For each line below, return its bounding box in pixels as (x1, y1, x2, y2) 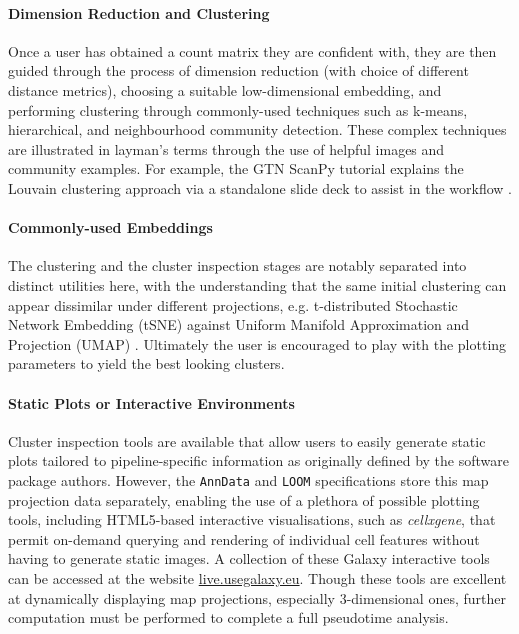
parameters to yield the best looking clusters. (8, 353, 285, 374)
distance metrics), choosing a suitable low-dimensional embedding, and (8, 79, 442, 100)
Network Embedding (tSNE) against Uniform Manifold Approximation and (8, 314, 470, 335)
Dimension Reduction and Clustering (8, 2, 270, 23)
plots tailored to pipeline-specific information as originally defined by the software (8, 450, 510, 471)
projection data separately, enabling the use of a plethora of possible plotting (8, 489, 480, 510)
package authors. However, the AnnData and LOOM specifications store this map (8, 469, 489, 490)
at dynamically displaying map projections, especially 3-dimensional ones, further (8, 587, 506, 608)
